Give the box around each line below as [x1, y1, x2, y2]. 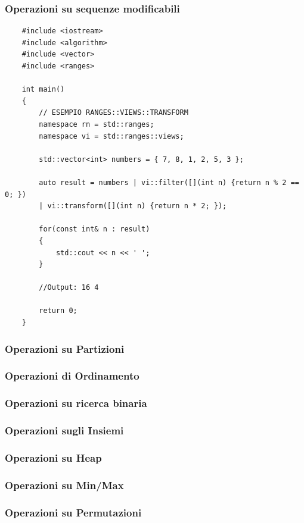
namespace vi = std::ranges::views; [39, 131, 184, 140]
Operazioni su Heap [5, 450, 102, 465]
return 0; [39, 306, 77, 315]
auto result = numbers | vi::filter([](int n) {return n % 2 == [39, 178, 299, 187]
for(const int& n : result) [39, 225, 150, 234]
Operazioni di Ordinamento [5, 368, 139, 383]
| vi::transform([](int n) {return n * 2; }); [39, 202, 227, 211]
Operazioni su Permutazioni [5, 505, 142, 519]
